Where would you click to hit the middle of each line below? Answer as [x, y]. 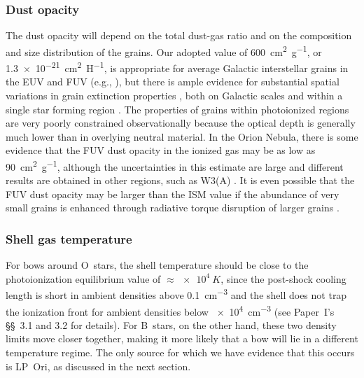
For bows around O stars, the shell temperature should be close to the [157, 265]
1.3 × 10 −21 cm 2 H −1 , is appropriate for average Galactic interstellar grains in [177, 67]
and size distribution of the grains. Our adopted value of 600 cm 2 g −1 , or [164, 50]
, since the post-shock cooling [283, 278]
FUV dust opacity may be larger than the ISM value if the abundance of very [173, 194]
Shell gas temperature [69, 238]
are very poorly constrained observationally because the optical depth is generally [181, 123]
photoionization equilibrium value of [83, 278]
